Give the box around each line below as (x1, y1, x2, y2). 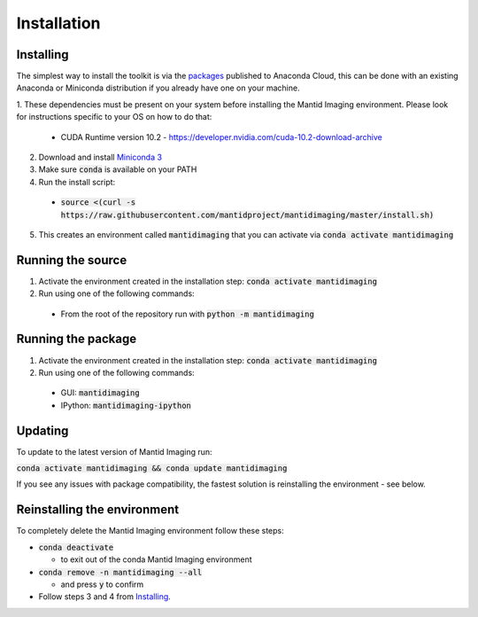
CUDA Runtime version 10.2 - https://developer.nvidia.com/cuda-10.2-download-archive (60, 131, 382, 142)
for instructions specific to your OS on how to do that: (16, 112, 212, 122)
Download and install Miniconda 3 (38, 152, 163, 163)
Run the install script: (38, 176, 116, 187)
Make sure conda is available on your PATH (38, 164, 197, 175)
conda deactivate (38, 542, 114, 552)
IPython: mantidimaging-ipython (60, 400, 192, 410)
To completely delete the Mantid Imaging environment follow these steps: (16, 526, 285, 536)
